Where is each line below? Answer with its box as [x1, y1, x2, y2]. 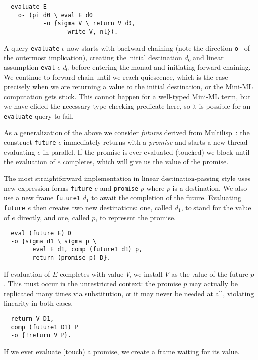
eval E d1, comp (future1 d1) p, [32, 246, 143, 253]
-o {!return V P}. [11, 332, 72, 339]
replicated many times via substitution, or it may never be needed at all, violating [4, 288, 254, 298]
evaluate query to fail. [4, 110, 74, 120]
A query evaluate [4, 42, 60, 53]
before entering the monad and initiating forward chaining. [71, 61, 251, 72]
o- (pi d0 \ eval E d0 [18, 11, 93, 19]
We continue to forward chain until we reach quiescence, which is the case [4, 71, 228, 82]
